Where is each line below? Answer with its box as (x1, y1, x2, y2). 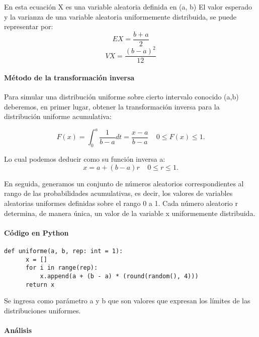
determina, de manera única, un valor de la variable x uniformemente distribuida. (4, 207, 255, 218)
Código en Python (4, 227, 69, 238)
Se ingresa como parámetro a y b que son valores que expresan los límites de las (4, 295, 250, 306)
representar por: (4, 21, 53, 32)
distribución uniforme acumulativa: (4, 111, 112, 122)
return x (25, 281, 55, 288)
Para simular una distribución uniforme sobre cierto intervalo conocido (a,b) (4, 91, 239, 102)
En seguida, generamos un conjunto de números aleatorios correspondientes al (4, 178, 244, 188)
